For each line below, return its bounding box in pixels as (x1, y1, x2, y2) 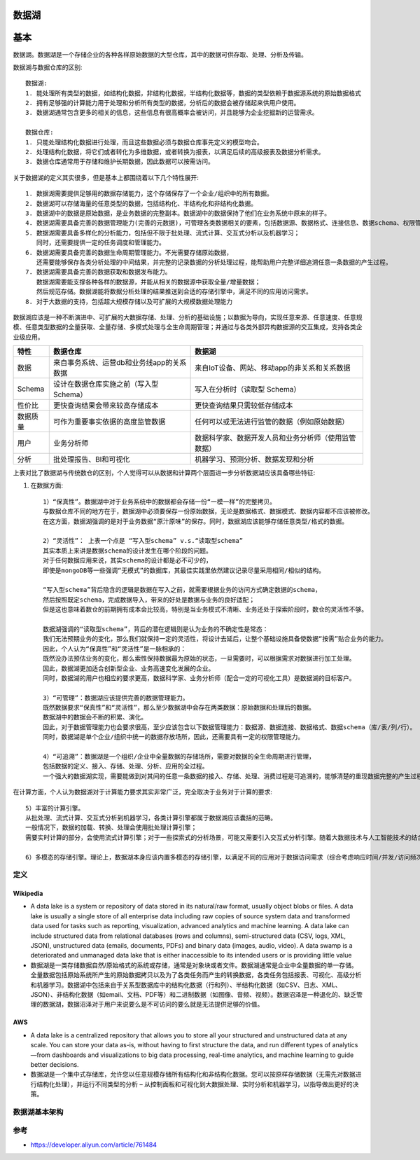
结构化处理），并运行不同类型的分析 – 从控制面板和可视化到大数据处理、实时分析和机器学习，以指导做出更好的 (36, 1079, 353, 1089)
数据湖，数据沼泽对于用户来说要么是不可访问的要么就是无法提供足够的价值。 (42, 1000, 264, 1009)
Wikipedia (13, 890, 43, 898)
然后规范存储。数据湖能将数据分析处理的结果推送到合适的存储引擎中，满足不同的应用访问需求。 (36, 288, 313, 296)
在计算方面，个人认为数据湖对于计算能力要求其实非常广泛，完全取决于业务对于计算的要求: (13, 788, 273, 796)
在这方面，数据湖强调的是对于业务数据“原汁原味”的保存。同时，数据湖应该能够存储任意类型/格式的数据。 (43, 517, 349, 525)
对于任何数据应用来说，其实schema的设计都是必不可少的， (43, 557, 213, 565)
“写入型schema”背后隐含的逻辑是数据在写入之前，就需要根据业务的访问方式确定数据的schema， (43, 586, 321, 594)
